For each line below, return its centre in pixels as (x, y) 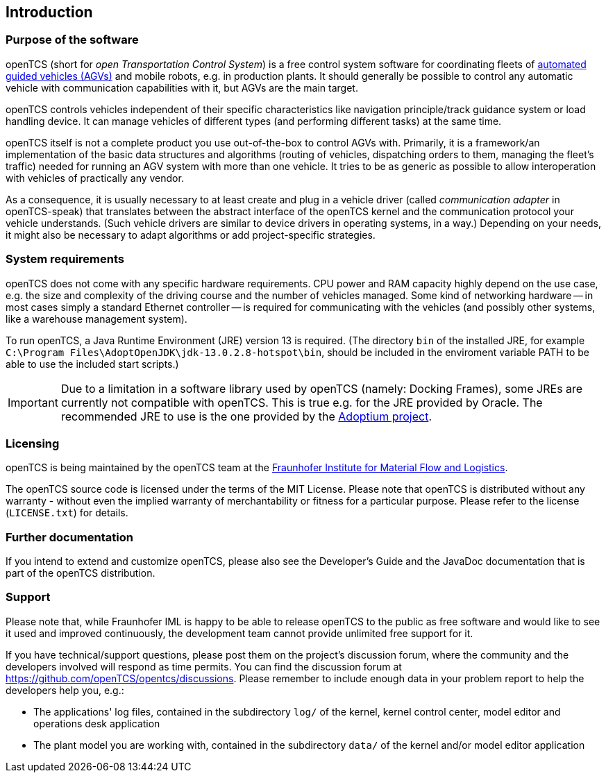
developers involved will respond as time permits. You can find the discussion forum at (204, 666)
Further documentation (69, 537)
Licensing (33, 443)
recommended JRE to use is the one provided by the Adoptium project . (246, 416)
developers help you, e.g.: (65, 690)
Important (33, 402)
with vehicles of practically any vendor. (95, 178)
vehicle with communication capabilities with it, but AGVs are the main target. (182, 87)
